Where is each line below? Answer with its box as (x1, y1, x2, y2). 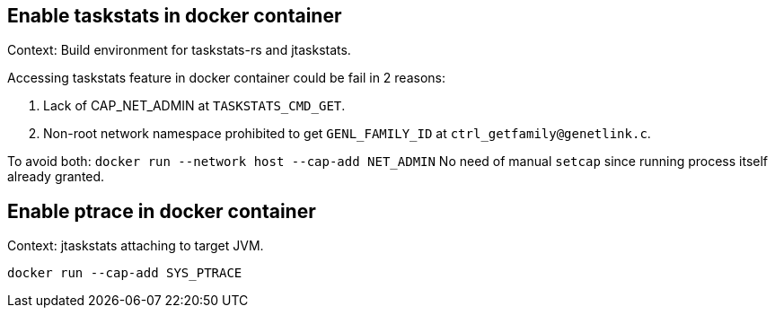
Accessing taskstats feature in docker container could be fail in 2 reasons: (7, 70, 446, 86)
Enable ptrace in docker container (7, 199, 316, 223)
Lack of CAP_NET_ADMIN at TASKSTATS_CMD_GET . (43, 98, 346, 114)
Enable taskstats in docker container (7, 4, 342, 27)
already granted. (7, 169, 105, 185)
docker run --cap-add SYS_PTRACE (7, 266, 242, 281)
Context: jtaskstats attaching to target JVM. (7, 238, 264, 254)
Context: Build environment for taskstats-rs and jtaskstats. (7, 42, 351, 58)
